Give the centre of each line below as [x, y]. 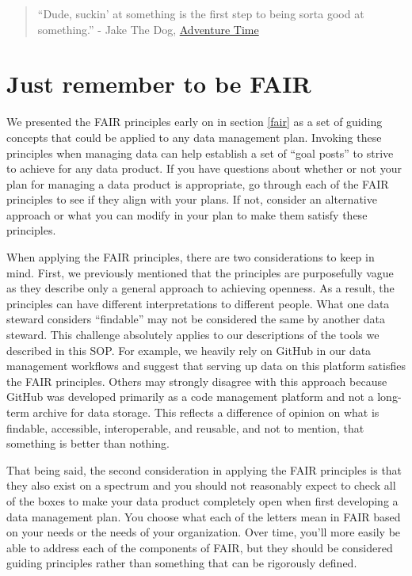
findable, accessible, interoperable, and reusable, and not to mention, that [185, 427]
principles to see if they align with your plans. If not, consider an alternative [192, 199]
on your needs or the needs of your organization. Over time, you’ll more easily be [204, 532]
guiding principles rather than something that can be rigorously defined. [182, 563]
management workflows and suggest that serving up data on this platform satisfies [206, 366]
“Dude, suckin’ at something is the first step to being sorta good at [201, 13]
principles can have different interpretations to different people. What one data [198, 303]
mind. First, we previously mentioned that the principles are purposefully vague [200, 272]
